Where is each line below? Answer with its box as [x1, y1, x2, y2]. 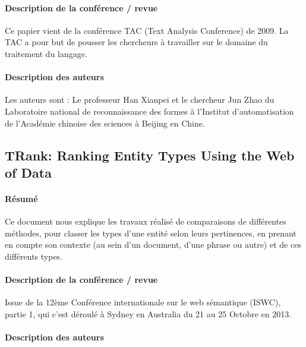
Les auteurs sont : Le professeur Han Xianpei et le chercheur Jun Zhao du [5, 93, 275, 106]
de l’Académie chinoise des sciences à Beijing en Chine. [5, 116, 205, 129]
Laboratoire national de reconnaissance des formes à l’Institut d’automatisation [5, 105, 294, 117]
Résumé [5, 192, 38, 204]
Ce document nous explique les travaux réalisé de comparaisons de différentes [5, 215, 286, 228]
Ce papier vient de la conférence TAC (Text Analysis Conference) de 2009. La [5, 24, 289, 36]
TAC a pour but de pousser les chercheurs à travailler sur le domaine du [5, 36, 268, 48]
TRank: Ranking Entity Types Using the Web [5, 146, 295, 164]
